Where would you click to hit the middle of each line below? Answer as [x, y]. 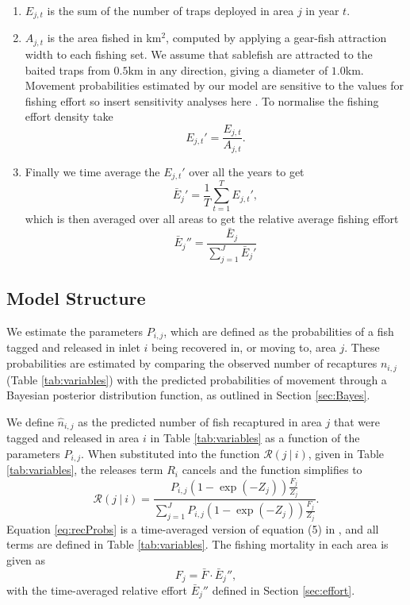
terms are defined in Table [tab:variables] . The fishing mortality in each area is [197, 544]
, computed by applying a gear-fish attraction [276, 38]
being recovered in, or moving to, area [244, 347]
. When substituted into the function [171, 453]
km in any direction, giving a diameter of [228, 69]
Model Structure [76, 298]
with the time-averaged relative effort [97, 590]
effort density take [69, 116]
